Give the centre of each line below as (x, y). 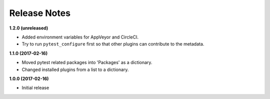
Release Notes (40, 13)
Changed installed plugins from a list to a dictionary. (75, 69)
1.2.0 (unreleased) (29, 28)
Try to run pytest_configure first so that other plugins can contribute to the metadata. (113, 44)
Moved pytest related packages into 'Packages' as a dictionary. (87, 62)
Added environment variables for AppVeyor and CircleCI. (80, 37)
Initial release (35, 88)
